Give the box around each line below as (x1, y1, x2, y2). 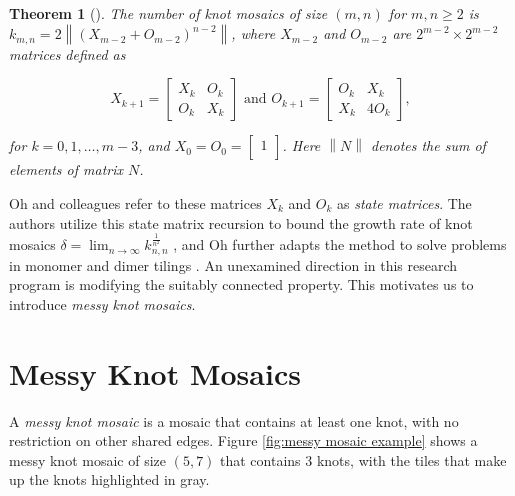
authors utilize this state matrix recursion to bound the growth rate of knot (9, 212, 473, 233)
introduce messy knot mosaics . (9, 293, 196, 314)
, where (231, 23, 276, 44)
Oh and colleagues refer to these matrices (9, 192, 262, 213)
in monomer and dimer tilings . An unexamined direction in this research (9, 254, 458, 275)
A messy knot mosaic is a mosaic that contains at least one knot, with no (9, 410, 459, 431)
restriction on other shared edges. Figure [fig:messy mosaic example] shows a (9, 430, 478, 451)
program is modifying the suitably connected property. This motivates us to (9, 274, 474, 295)
